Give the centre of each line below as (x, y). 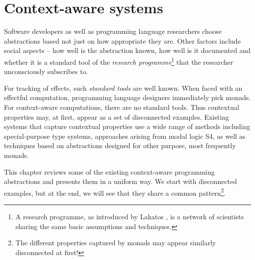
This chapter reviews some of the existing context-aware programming (109, 171)
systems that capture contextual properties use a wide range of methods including (127, 126)
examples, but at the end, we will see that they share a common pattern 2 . (115, 192)
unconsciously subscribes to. (46, 71)
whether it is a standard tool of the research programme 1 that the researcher (119, 61)
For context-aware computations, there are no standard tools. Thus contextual (122, 107)
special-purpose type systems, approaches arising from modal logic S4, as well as (125, 136)
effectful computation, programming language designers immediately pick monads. (127, 97)
